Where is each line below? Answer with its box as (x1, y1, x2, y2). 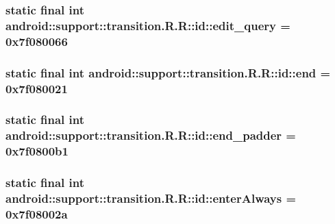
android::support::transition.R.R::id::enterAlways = (5, 189, 297, 206)
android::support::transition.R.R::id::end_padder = (5, 127, 296, 144)
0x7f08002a (5, 205, 68, 222)
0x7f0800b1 (5, 142, 69, 160)
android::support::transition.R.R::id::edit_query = (5, 16, 290, 34)
